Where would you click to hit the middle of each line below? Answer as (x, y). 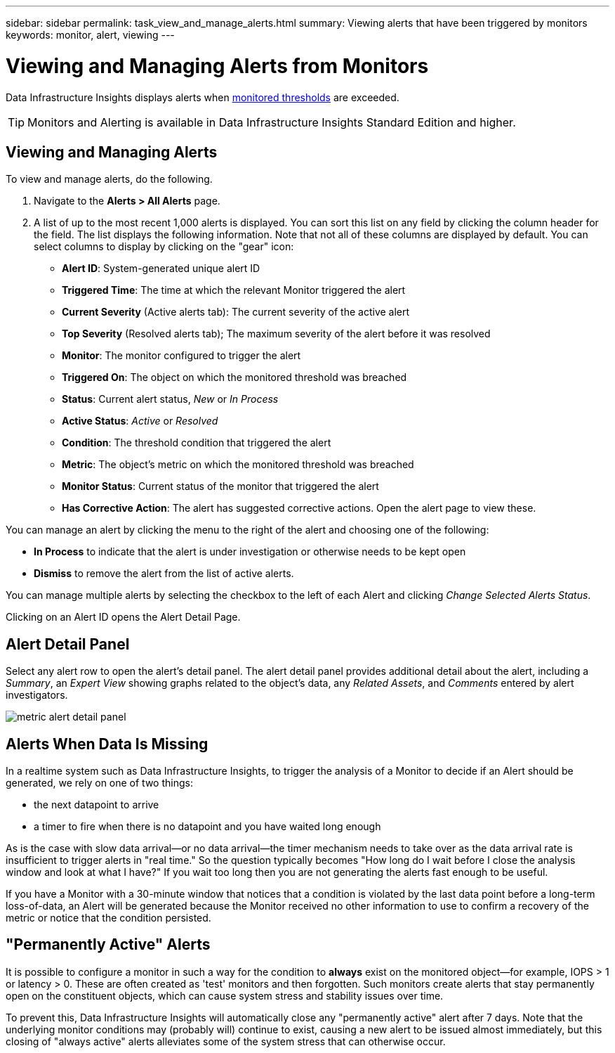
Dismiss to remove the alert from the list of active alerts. (164, 574)
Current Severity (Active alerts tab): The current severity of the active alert (236, 312)
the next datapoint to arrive (97, 805)
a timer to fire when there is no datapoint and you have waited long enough (207, 827)
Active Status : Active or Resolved (140, 421)
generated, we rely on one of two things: (99, 783)
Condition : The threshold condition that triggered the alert (197, 443)
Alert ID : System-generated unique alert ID (161, 269)
